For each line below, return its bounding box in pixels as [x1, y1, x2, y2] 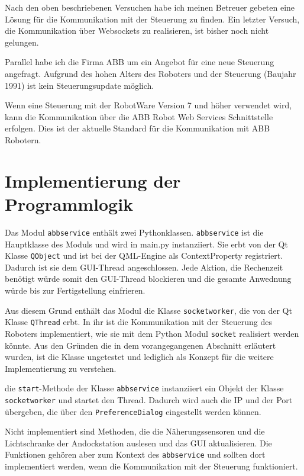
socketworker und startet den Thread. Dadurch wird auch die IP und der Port [5, 393, 293, 406]
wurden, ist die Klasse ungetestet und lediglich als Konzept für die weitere [5, 350, 274, 363]
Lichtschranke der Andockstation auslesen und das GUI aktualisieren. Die [5, 436, 272, 449]
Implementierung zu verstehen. [5, 362, 117, 374]
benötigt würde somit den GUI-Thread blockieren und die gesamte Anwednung [5, 272, 292, 285]
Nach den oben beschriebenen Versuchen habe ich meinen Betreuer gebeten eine [5, 1, 295, 13]
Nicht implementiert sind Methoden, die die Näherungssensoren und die [5, 425, 265, 438]
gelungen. [5, 36, 39, 48]
